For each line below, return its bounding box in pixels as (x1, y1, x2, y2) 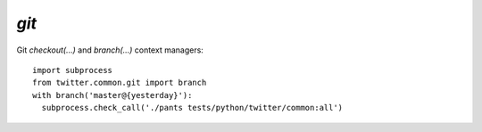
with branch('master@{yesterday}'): (32, 90, 193, 100)
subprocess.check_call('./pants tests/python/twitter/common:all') (41, 103, 344, 113)
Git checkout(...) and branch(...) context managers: (16, 45, 204, 55)
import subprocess (32, 65, 113, 75)
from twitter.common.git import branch (32, 78, 207, 88)
